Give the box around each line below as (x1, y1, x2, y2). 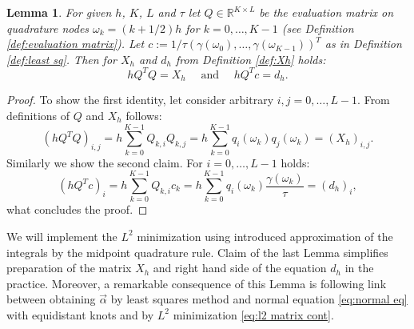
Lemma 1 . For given (6, 4, 112, 20)
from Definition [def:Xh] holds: (175, 50, 326, 67)
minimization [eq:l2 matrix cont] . (173, 306, 334, 323)
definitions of (6, 106, 70, 123)
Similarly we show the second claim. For (6, 154, 203, 171)
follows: (125, 106, 162, 123)
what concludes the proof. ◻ (6, 201, 148, 218)
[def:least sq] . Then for (6, 50, 117, 67)
